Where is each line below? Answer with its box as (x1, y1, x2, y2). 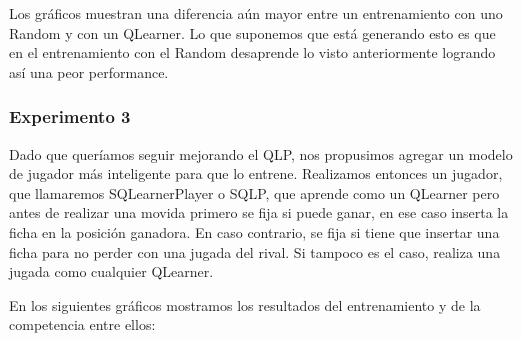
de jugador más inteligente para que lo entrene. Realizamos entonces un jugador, (9, 163, 503, 184)
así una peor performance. (9, 61, 169, 82)
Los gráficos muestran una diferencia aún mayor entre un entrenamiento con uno (9, 3, 503, 23)
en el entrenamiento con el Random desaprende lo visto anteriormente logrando (9, 42, 496, 63)
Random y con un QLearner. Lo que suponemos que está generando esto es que (9, 22, 496, 43)
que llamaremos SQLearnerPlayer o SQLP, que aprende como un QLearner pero (9, 182, 500, 203)
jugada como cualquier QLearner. (9, 261, 214, 282)
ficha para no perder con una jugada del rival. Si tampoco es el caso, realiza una (9, 241, 501, 262)
